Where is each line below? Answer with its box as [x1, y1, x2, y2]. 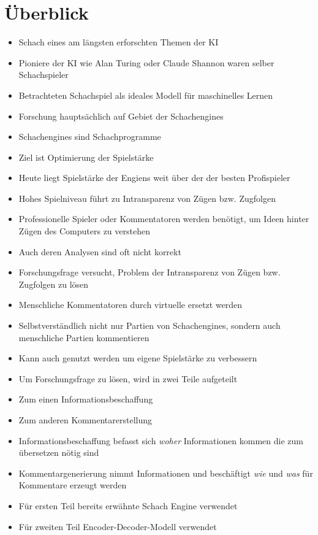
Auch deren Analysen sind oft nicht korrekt [18, 245, 181, 258]
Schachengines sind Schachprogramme [18, 130, 161, 143]
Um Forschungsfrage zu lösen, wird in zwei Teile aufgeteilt [18, 372, 238, 385]
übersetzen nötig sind [18, 446, 99, 459]
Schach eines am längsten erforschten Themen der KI [18, 36, 219, 48]
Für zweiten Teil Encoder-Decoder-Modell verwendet [18, 520, 217, 533]
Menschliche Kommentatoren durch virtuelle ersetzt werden [18, 298, 243, 311]
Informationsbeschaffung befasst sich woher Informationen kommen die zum [18, 434, 303, 447]
